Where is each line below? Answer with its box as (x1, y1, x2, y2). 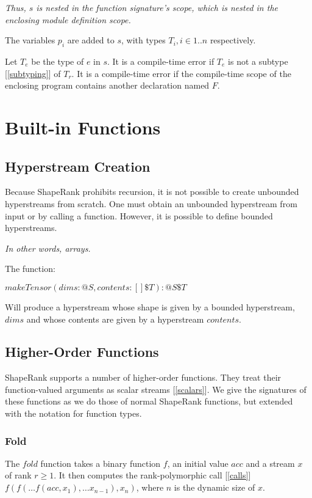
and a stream (246, 456, 295, 469)
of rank (5, 469, 32, 482)
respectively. (210, 34, 256, 46)
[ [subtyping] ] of (5, 67, 61, 79)
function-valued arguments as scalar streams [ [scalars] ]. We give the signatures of (5, 383, 307, 395)
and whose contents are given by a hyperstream (26, 312, 204, 325)
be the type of (31, 54, 84, 67)
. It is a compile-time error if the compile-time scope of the (71, 67, 291, 79)
